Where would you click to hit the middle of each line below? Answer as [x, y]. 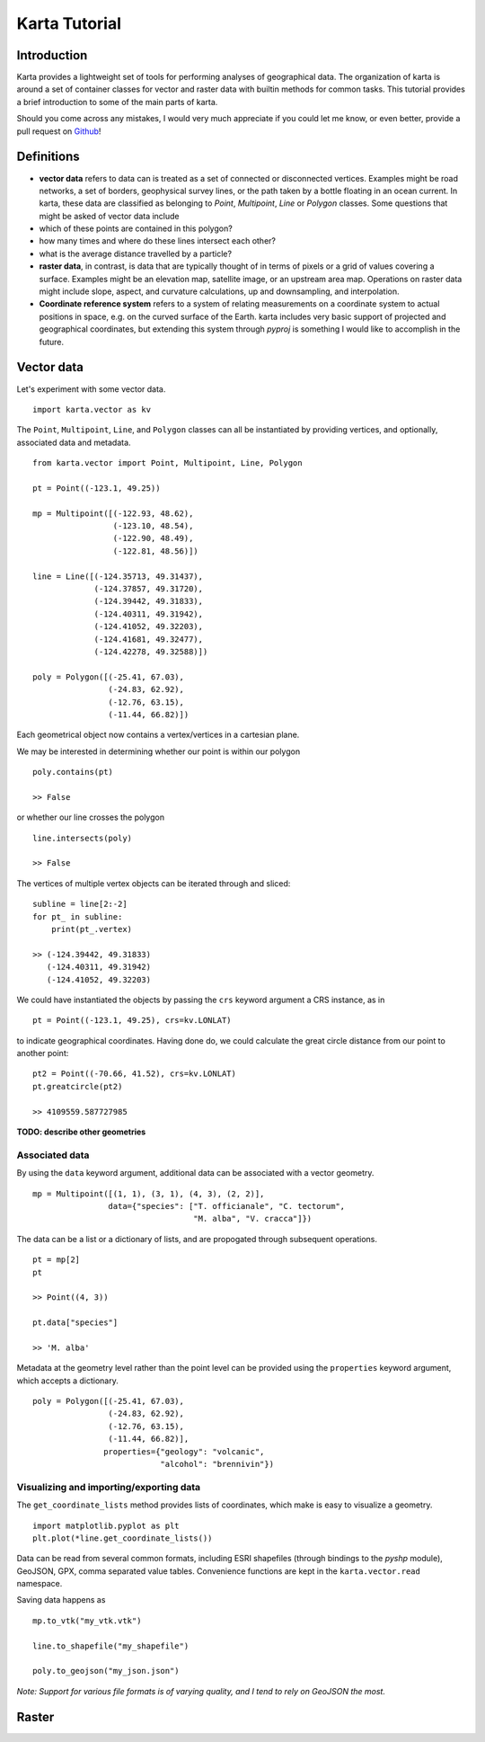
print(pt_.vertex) [92, 929]
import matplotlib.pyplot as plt [106, 1525]
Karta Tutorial [69, 23]
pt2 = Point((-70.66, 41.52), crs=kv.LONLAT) [135, 1074]
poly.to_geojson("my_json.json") [106, 1671]
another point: [43, 1053]
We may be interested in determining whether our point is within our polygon [159, 751]
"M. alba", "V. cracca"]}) [253, 1219]
